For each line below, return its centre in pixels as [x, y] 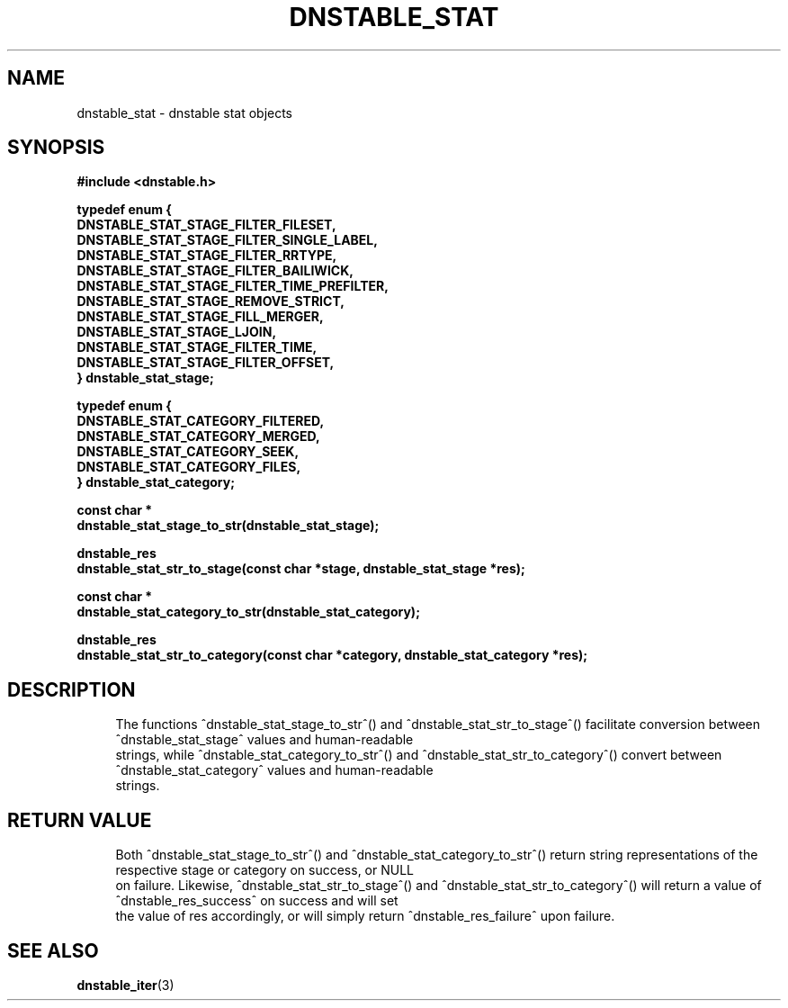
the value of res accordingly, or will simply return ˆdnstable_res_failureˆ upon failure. [365, 916]
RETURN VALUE [80, 820]
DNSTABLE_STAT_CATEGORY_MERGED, [198, 436]
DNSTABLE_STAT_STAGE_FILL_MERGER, [200, 317]
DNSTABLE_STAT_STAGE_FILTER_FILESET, [206, 225]
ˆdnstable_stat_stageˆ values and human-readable [264, 740]
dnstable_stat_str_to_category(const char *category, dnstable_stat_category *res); [332, 655]
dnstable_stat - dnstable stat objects [185, 112]
